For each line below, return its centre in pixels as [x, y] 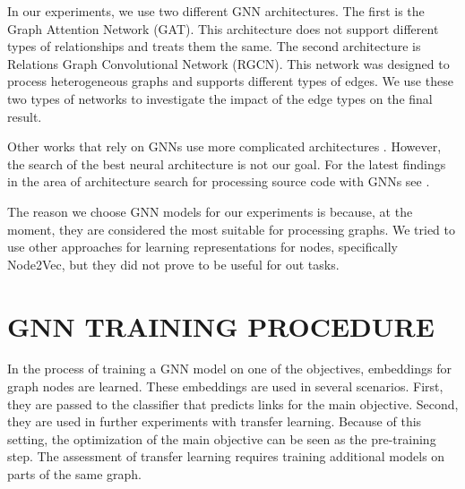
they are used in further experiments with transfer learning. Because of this [215, 421]
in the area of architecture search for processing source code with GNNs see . [219, 181]
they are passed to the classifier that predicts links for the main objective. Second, [233, 403]
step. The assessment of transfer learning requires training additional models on [226, 456]
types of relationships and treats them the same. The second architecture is [214, 46]
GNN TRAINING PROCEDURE [221, 326]
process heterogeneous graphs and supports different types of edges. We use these [230, 81]
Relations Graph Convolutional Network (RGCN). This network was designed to [228, 63]
